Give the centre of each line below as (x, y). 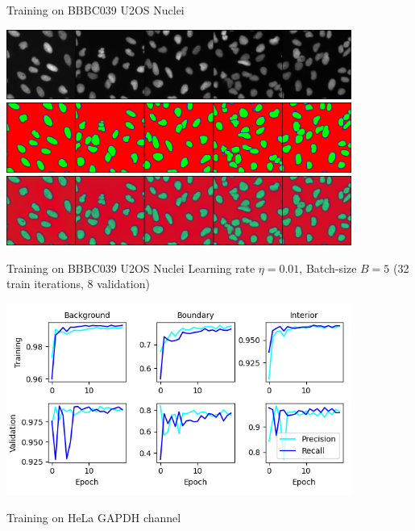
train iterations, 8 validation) (78, 284)
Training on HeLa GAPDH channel (94, 517)
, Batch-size (328, 268)
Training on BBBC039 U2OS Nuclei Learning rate (131, 268)
